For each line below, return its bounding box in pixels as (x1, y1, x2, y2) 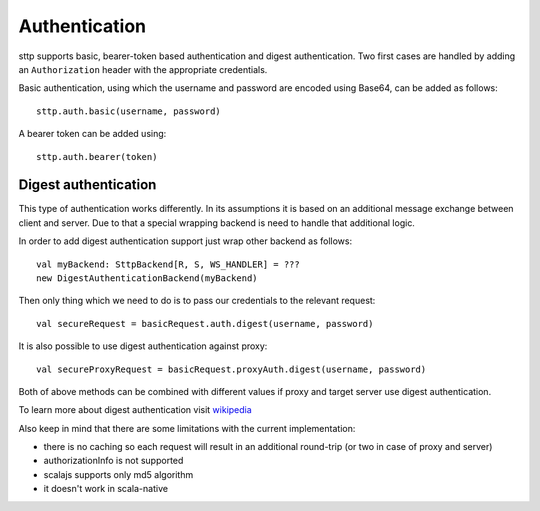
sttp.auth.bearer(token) (36, 151, 158, 162)
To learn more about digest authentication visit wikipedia (18, 404, 252, 416)
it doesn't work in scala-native (43, 483, 169, 495)
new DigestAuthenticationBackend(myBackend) (36, 272, 259, 284)
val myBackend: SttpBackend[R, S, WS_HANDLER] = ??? (36, 258, 300, 270)
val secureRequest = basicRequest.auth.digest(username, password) (36, 318, 374, 329)
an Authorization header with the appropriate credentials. (18, 63, 268, 75)
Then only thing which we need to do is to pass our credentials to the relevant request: (18, 295, 376, 307)
